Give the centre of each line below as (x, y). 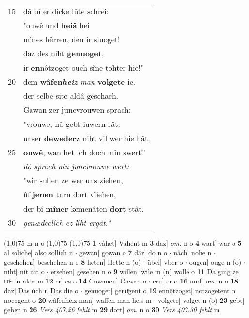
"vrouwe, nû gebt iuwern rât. (72, 124)
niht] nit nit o (24, 271)
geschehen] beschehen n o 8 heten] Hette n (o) (72, 262)
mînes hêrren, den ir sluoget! (72, 39)
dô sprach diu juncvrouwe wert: (76, 166)
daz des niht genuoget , (64, 53)
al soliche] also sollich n (39, 252)
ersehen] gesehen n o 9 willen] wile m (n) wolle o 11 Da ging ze (145, 271)
